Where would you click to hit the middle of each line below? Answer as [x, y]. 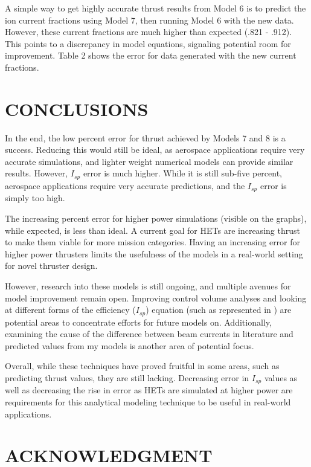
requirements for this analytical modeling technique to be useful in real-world [148, 402]
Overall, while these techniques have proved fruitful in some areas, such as [142, 366]
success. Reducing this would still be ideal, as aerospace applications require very [155, 150]
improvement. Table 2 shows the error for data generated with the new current [151, 55]
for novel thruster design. [51, 266]
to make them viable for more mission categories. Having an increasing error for [153, 242]
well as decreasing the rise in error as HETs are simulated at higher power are [149, 390]
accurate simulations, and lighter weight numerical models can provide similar [149, 161]
